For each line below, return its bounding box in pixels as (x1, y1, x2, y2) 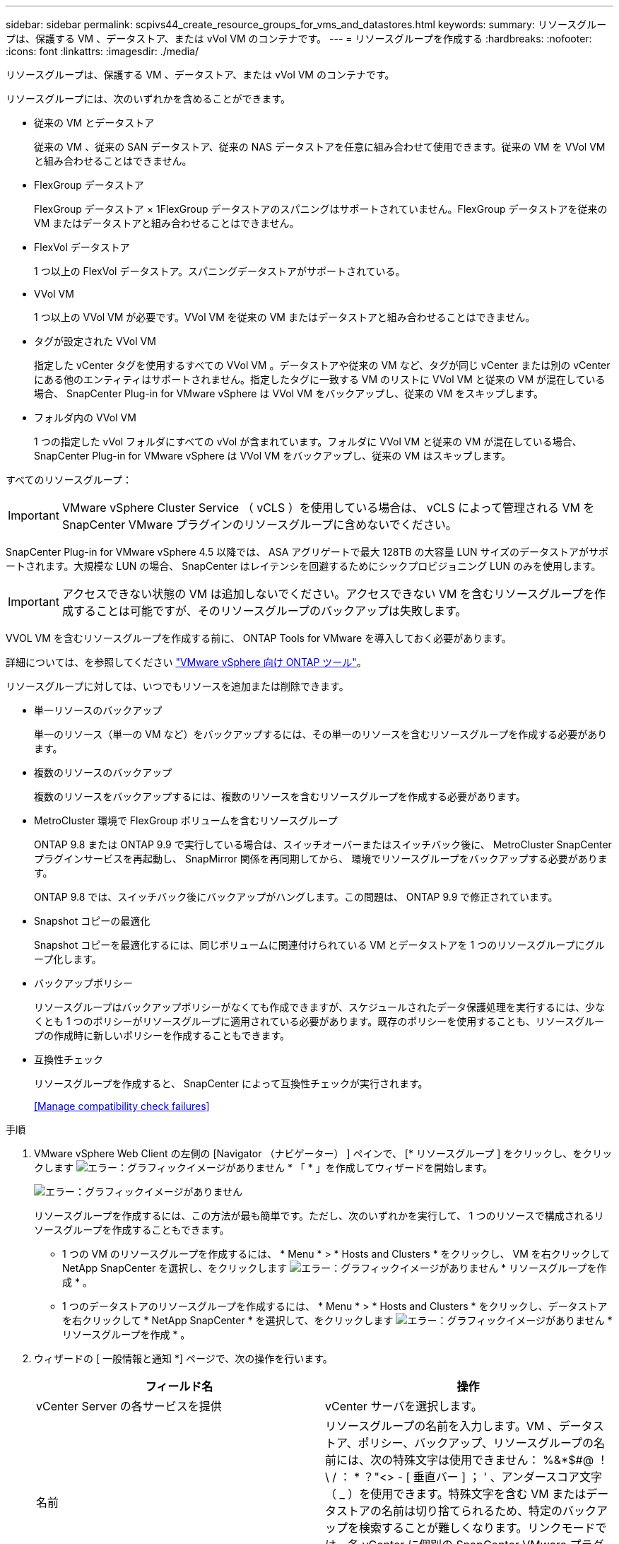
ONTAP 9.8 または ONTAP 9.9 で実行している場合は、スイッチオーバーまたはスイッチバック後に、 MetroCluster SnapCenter (34, 838, 612, 850)
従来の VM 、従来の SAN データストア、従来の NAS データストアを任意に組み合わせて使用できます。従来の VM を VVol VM (34, 141, 606, 153)
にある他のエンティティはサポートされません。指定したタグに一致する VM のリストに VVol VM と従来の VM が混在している (34, 373, 606, 385)
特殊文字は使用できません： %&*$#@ (393, 1453, 594, 1467)
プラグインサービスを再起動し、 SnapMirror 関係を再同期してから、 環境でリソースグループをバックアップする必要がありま (34, 853, 608, 865)
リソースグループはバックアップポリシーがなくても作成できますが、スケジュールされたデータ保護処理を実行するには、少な (34, 1001, 606, 1013)
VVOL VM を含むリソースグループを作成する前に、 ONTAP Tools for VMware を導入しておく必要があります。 (6, 632, 512, 644)
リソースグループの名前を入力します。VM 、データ (325, 1419, 593, 1433)
